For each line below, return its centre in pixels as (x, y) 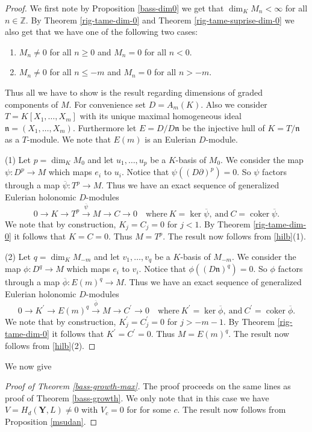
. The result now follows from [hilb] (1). (234, 236)
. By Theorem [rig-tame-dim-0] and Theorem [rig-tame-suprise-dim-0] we (160, 20)
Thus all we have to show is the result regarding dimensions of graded (134, 92)
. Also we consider (234, 104)
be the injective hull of (223, 127)
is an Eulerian (170, 139)
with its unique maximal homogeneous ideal (161, 116)
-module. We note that (69, 139)
